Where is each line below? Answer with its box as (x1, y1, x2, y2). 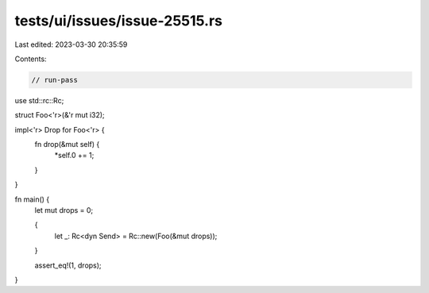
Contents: (14, 54, 47, 64)
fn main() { (14, 195, 50, 204)
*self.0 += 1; (54, 151, 95, 160)
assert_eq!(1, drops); (34, 260, 102, 270)
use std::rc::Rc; (14, 95, 64, 105)
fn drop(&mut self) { (34, 140, 100, 149)
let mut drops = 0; (34, 206, 94, 215)
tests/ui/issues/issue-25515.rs (14, 12, 222, 29)
